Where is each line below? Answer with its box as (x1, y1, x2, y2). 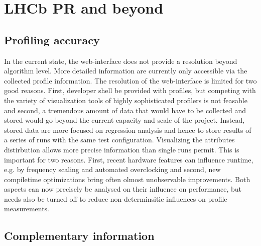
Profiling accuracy (4, 32, 100, 47)
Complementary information (4, 228, 155, 243)
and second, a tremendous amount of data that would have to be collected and (4, 105, 246, 115)
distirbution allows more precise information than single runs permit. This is (4, 144, 239, 154)
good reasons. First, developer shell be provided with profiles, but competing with (4, 85, 256, 96)
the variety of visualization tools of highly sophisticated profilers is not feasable (4, 95, 247, 105)
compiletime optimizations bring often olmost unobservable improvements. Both (4, 174, 250, 184)
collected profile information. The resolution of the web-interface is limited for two (4, 75, 257, 86)
